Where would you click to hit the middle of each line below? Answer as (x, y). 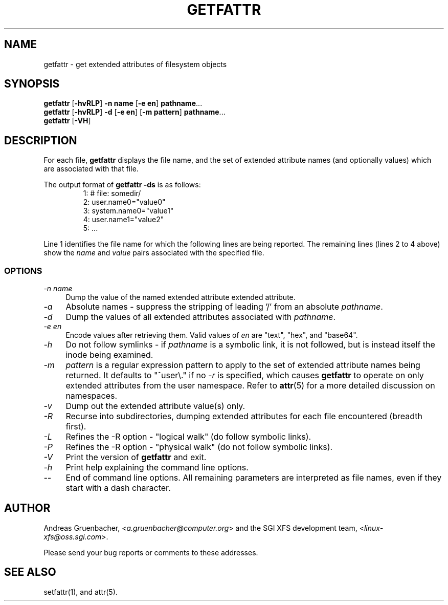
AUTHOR (27, 508)
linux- (374, 528)
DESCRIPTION (41, 140)
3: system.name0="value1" (128, 211)
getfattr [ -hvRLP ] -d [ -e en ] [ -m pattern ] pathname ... (135, 112)
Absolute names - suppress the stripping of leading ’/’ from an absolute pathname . (224, 307)
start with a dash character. (118, 488)
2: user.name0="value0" (124, 202)
